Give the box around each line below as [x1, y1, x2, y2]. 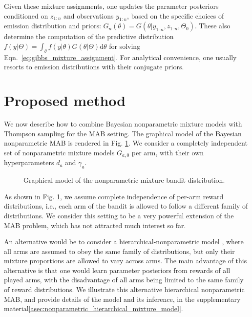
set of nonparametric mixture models [4, 147, 115, 157]
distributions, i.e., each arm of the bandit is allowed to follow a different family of [4, 201, 248, 211]
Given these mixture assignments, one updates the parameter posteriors [4, 1, 219, 11]
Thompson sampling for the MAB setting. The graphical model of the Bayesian [4, 128, 242, 138]
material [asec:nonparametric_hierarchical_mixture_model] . [4, 303, 183, 314]
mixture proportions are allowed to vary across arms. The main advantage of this [4, 255, 247, 266]
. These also [195, 21, 231, 31]
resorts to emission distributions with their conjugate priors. [4, 62, 184, 72]
